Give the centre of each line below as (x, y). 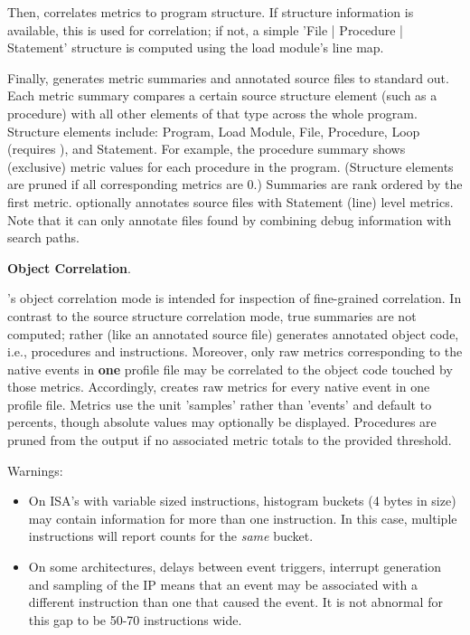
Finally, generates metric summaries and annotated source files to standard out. (228, 77)
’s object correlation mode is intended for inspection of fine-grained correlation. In (235, 298)
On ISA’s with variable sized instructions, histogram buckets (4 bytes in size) (242, 501)
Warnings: (35, 470)
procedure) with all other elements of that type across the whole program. (212, 113)
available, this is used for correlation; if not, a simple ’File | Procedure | (206, 29)
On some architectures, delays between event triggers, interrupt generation (235, 567)
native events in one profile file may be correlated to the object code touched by (230, 369)
